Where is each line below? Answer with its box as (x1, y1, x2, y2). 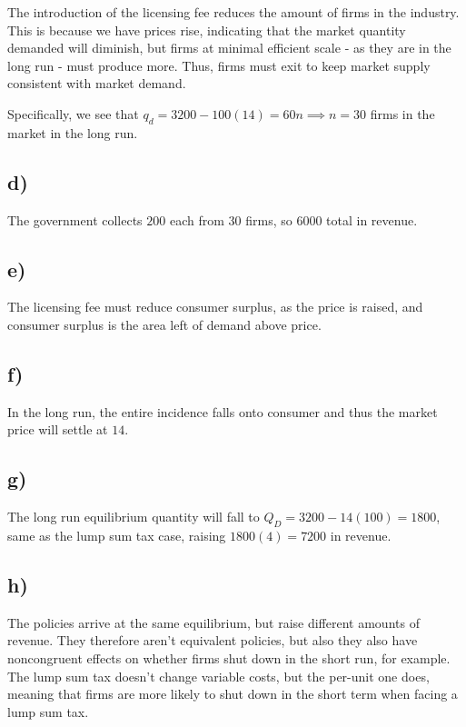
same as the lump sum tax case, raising (7, 525, 226, 544)
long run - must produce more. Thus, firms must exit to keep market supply (7, 55, 431, 75)
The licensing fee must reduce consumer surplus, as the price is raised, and (7, 297, 423, 316)
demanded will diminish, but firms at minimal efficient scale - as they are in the (7, 38, 451, 57)
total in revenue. (326, 210, 418, 229)
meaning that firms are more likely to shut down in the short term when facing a (7, 684, 458, 703)
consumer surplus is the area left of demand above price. (7, 314, 322, 334)
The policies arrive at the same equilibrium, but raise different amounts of (7, 612, 420, 632)
